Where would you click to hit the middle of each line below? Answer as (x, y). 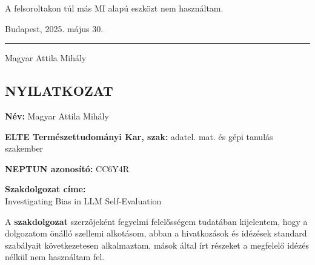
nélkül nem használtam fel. (55, 257)
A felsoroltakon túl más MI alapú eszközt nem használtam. (114, 8)
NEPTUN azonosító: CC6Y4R (67, 168)
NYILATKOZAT (59, 91)
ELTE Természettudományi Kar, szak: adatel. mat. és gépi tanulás (139, 136)
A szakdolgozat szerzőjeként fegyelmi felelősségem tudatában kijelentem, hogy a (156, 221)
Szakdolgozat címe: (45, 189)
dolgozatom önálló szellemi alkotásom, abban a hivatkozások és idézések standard (156, 233)
